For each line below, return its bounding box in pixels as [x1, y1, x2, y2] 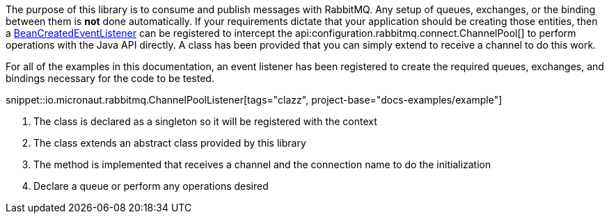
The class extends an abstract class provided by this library [33, 137, 306, 149]
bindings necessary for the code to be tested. [6, 72, 214, 84]
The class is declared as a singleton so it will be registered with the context [33, 115, 377, 127]
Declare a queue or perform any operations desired [33, 180, 269, 192]
